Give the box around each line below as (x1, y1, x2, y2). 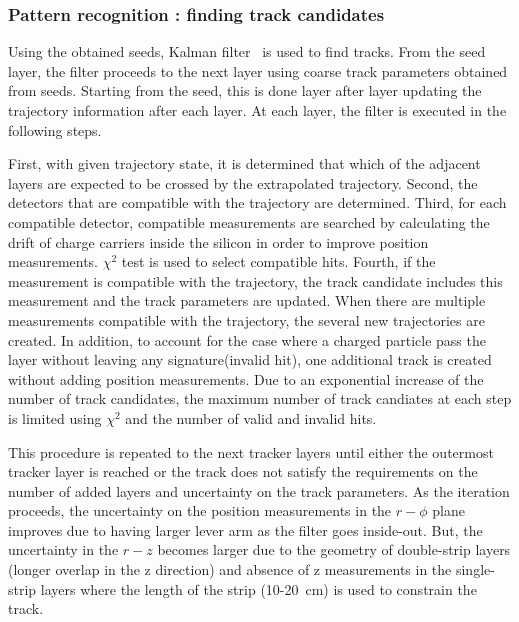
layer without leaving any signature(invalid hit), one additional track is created (8, 349, 492, 370)
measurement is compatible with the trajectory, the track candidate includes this (8, 270, 503, 291)
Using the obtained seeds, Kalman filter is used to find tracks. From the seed (8, 41, 486, 62)
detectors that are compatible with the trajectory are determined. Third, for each (8, 192, 507, 213)
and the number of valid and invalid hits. (125, 407, 377, 428)
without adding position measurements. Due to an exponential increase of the (8, 368, 484, 389)
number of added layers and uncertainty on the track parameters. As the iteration (8, 480, 510, 501)
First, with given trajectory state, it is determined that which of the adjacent (8, 153, 481, 174)
